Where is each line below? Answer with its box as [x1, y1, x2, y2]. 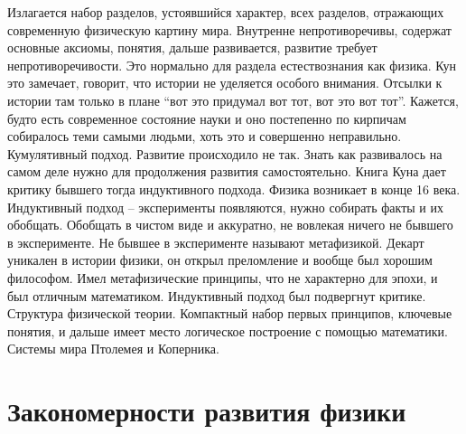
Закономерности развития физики [7, 392, 406, 429]
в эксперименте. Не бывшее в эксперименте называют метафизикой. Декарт [7, 232, 424, 251]
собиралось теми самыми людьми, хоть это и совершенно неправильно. [7, 127, 402, 146]
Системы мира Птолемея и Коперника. [7, 339, 219, 358]
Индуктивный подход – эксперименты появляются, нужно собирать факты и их [7, 197, 443, 216]
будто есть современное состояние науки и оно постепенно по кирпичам [7, 108, 406, 127]
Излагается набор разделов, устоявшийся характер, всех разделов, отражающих [7, 3, 444, 21]
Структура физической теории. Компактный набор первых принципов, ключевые [7, 304, 452, 323]
